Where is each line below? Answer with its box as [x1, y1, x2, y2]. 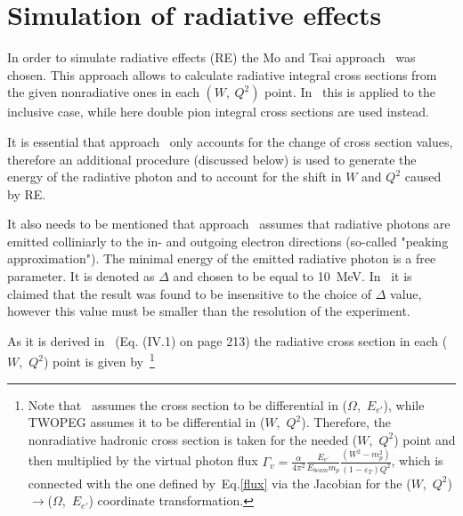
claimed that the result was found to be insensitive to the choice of [7, 284, 372, 302]
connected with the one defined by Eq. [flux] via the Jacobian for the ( [28, 473, 411, 492]
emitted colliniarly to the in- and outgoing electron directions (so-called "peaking [7, 231, 449, 250]
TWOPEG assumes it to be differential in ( [28, 413, 265, 431]
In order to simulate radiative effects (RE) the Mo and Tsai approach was [7, 48, 416, 67]
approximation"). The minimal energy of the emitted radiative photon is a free [7, 249, 436, 268]
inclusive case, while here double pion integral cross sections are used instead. [7, 102, 430, 121]
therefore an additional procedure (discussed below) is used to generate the [7, 149, 417, 168]
